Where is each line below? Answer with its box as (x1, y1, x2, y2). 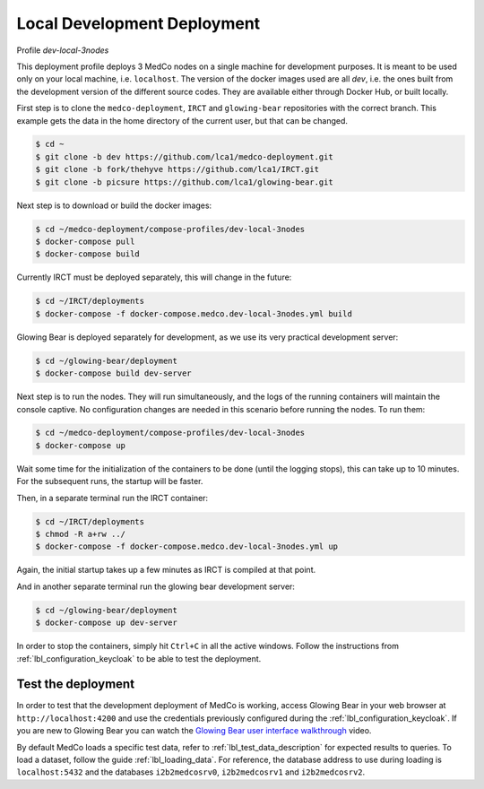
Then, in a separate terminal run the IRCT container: (16, 492, 209, 503)
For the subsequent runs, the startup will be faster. (16, 476, 203, 487)
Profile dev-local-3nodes (16, 45, 109, 56)
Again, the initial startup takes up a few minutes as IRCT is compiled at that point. (16, 565, 316, 576)
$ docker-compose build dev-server (35, 368, 192, 378)
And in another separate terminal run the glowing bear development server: (16, 581, 296, 592)
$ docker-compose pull (35, 237, 135, 247)
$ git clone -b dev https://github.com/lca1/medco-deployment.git (35, 152, 333, 161)
